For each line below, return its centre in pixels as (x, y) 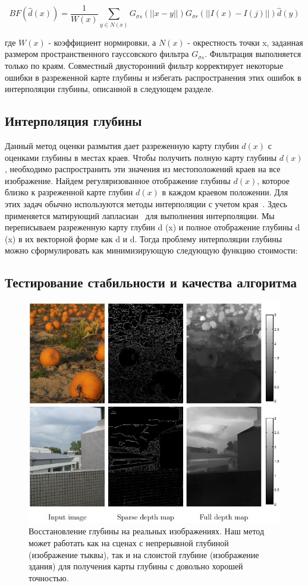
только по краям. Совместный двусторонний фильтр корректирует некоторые (144, 65)
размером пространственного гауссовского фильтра (97, 54)
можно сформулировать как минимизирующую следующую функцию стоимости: (151, 250)
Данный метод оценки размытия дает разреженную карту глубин (122, 145)
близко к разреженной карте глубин (69, 192)
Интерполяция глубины (73, 121)
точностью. (49, 577)
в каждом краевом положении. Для (225, 192)
